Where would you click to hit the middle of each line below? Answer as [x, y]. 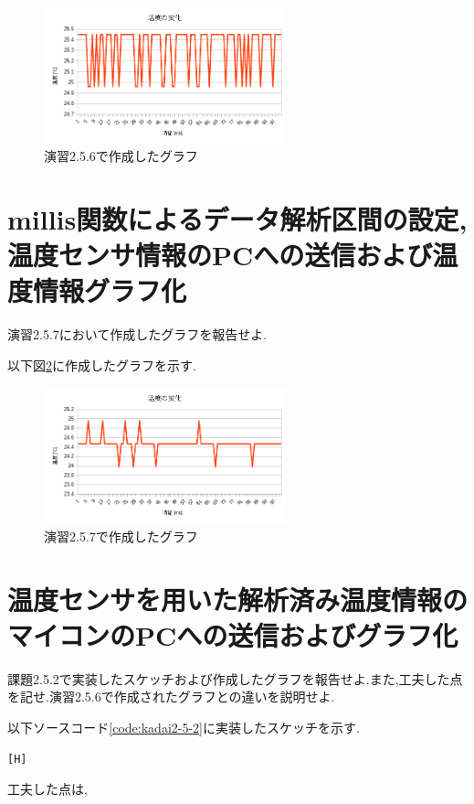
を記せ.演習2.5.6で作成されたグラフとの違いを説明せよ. [171, 697]
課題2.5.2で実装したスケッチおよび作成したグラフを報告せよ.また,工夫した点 [235, 678]
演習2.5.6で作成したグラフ [121, 156]
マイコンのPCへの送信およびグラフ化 [233, 634]
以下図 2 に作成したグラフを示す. [102, 364]
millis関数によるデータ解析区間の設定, [237, 219]
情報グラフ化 [110, 290]
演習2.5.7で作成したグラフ [121, 536]
